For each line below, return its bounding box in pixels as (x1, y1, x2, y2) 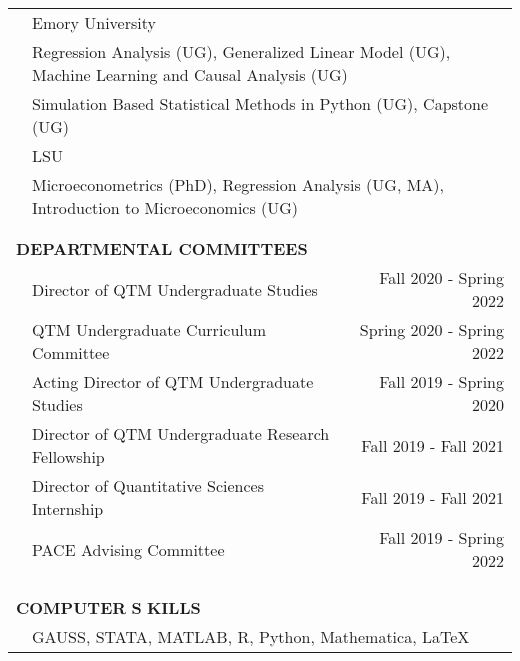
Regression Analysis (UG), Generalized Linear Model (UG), (32, 40, 451, 63)
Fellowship (32, 445, 105, 468)
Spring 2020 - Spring (359, 318, 504, 341)
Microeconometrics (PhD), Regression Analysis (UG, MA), (32, 173, 445, 196)
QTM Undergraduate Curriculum (32, 318, 267, 341)
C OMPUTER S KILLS (16, 596, 201, 619)
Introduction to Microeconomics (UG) (32, 196, 299, 219)
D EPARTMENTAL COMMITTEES (16, 237, 308, 260)
